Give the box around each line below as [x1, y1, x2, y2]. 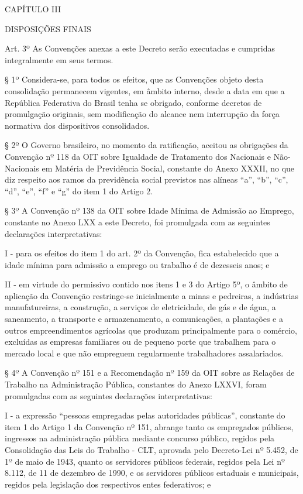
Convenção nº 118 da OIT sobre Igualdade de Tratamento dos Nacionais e [5, 150, 271, 162]
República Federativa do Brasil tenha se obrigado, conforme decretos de [5, 96, 262, 108]
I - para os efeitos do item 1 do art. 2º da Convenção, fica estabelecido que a [5, 247, 279, 259]
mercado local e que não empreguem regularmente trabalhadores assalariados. [5, 347, 284, 359]
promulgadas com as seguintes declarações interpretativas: [5, 389, 212, 402]
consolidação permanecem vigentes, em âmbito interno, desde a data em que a [5, 84, 285, 97]
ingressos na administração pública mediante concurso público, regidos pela [5, 432, 275, 444]
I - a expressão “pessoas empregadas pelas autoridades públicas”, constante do [5, 409, 285, 421]
